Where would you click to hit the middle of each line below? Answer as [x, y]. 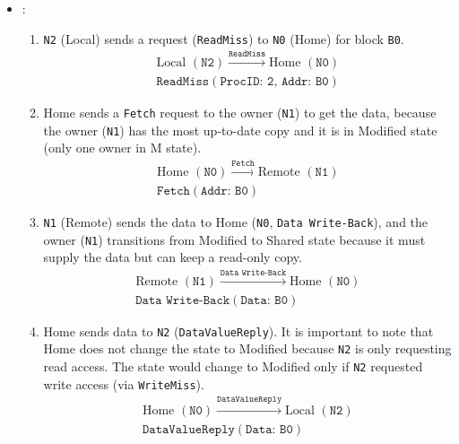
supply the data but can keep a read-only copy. [173, 257]
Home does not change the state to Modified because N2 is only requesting [247, 348]
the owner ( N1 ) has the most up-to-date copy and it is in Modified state [240, 130]
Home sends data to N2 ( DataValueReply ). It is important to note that [238, 331]
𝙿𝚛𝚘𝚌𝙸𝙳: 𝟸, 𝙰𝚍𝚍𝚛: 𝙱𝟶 [274, 82]
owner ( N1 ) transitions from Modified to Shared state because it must [234, 239]
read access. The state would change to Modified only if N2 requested [233, 366]
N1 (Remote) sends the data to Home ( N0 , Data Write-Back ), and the [236, 221]
